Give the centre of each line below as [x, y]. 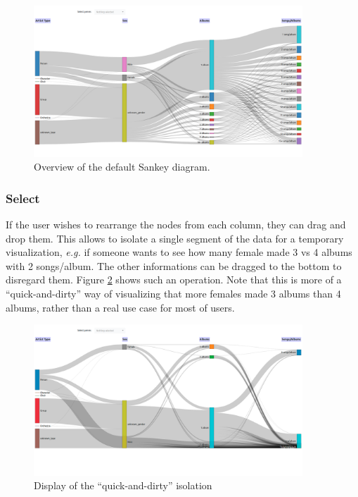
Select [23, 198]
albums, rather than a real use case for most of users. [120, 307]
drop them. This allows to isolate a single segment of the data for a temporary [175, 238]
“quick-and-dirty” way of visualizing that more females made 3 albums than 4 [173, 294]
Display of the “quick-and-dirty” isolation [123, 485]
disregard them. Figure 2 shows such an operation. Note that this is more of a [174, 280]
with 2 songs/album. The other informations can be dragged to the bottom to [174, 265]
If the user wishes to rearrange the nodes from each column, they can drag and [176, 225]
